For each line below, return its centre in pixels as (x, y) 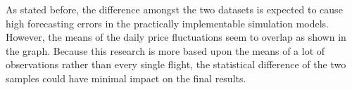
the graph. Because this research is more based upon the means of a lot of (165, 50)
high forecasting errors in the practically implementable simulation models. (168, 23)
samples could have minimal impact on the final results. (126, 78)
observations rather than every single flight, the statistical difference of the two (176, 64)
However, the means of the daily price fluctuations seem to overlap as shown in (176, 37)
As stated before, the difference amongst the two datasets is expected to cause (174, 9)
